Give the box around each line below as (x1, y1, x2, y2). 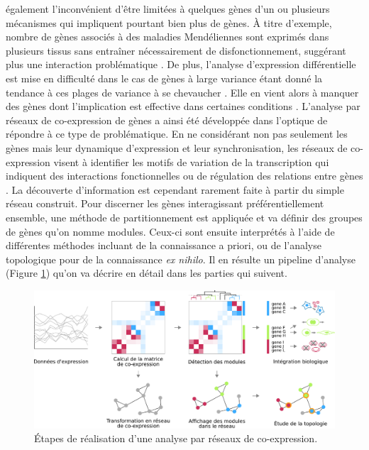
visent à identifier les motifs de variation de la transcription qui (53, 154, 329, 169)
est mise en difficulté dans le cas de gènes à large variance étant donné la (6, 70, 323, 85)
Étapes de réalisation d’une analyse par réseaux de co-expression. (34, 431, 318, 446)
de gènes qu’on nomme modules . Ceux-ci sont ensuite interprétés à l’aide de (6, 224, 335, 238)
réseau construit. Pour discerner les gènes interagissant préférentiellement (6, 196, 324, 211)
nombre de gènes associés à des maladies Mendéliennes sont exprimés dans (6, 29, 329, 44)
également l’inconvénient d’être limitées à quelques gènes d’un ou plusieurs (6, 1, 330, 16)
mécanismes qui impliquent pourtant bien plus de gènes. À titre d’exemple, (6, 15, 332, 30)
